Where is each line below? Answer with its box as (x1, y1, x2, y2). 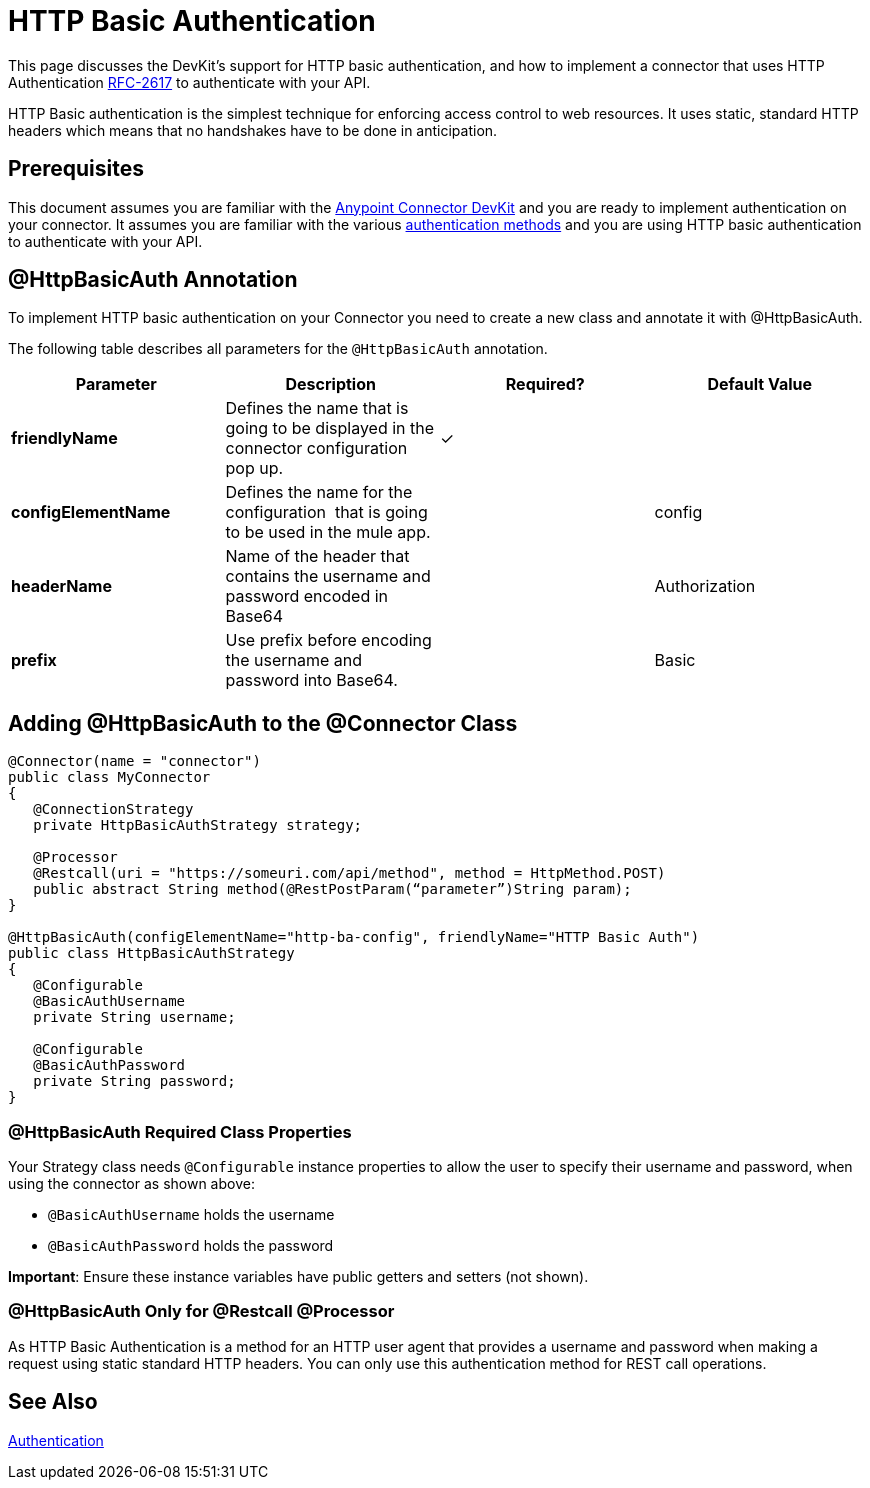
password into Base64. (225, 670, 398, 691)
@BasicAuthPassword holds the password (48, 1237, 334, 1255)
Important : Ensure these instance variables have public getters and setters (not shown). (8, 1268, 589, 1286)
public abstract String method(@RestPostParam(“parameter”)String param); (33, 881, 632, 898)
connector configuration (225, 438, 408, 459)
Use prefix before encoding (225, 630, 432, 651)
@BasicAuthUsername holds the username (48, 1206, 335, 1224)
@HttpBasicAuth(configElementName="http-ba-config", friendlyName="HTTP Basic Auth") (8, 929, 700, 946)
